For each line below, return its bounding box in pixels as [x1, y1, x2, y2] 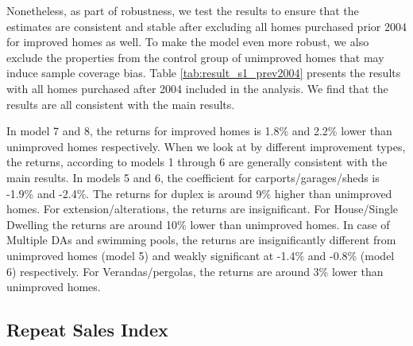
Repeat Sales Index [6, 317, 168, 342]
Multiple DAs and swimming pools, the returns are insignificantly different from [6, 231, 396, 248]
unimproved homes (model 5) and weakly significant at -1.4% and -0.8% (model [6, 247, 395, 263]
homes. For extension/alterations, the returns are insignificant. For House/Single [6, 200, 399, 217]
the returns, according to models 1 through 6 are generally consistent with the [6, 154, 388, 170]
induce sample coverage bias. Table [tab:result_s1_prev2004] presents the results [6, 64, 401, 81]
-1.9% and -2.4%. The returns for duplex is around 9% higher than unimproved [6, 185, 392, 201]
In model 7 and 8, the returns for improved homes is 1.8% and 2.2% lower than [6, 122, 392, 139]
